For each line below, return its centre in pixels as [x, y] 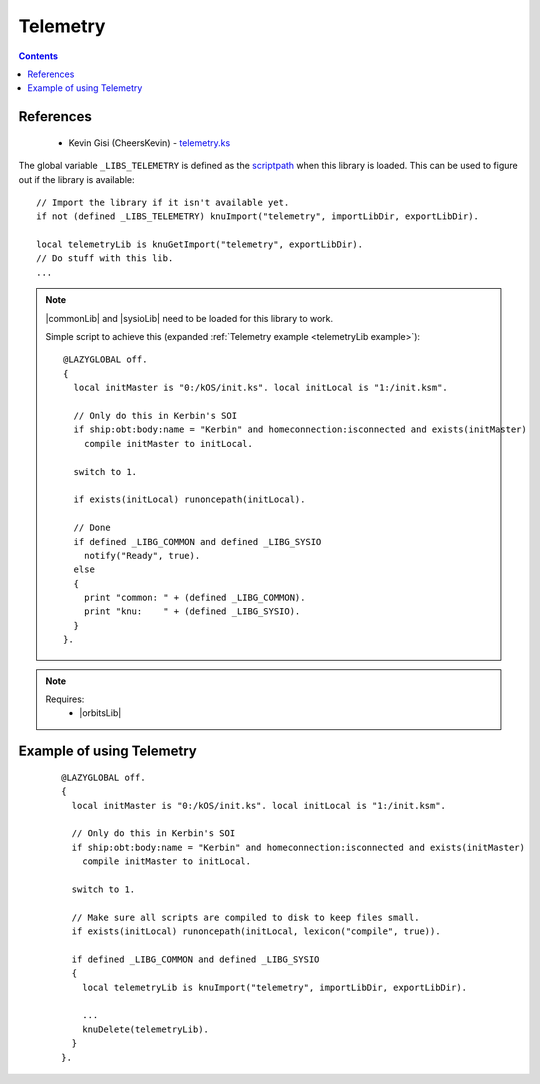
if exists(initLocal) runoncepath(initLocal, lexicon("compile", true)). [256, 931]
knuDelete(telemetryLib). [145, 1029]
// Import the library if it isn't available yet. [163, 202]
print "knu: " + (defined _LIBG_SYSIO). [192, 611]
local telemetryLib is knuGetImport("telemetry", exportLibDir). [200, 244]
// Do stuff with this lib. [105, 258]
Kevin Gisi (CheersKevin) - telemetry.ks [149, 142]
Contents [38, 56]
